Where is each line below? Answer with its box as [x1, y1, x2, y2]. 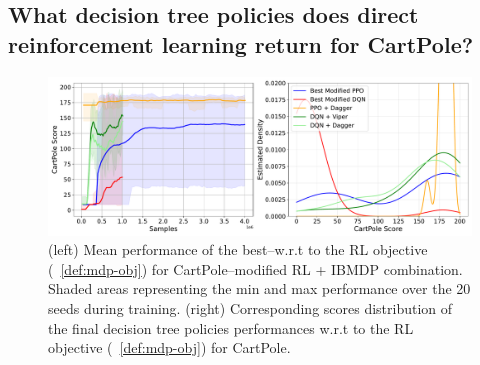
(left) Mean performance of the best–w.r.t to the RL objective [48, 239, 428, 260]
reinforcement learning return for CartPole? [8, 28, 474, 59]
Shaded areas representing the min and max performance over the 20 [48, 278, 471, 299]
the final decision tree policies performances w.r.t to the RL [48, 317, 414, 338]
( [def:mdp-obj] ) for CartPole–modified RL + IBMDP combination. [48, 258, 463, 279]
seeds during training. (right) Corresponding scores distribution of [48, 297, 453, 318]
